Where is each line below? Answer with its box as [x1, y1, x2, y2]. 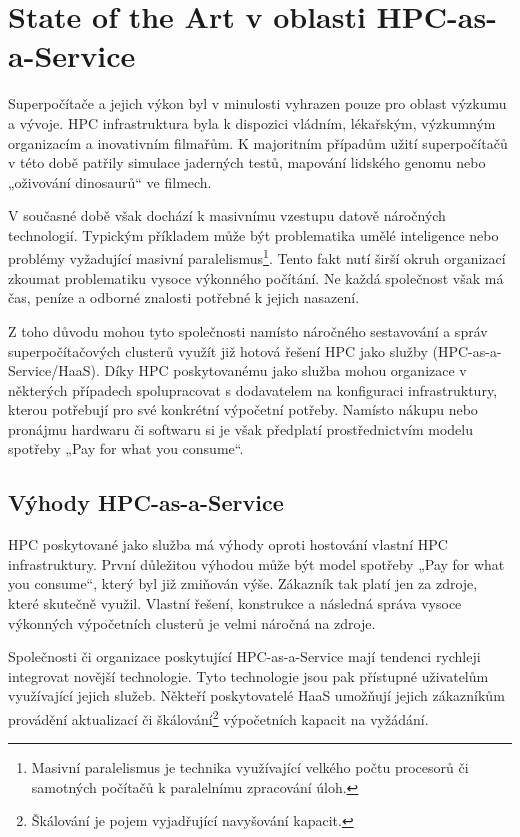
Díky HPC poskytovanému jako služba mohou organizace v [104, 360, 467, 381]
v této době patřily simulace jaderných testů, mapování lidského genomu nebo [8, 152, 486, 173]
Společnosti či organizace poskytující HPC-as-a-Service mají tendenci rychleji [8, 646, 481, 667]
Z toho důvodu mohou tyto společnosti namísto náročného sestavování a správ [8, 320, 488, 341]
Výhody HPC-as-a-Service [8, 487, 284, 518]
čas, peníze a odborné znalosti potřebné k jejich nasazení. [8, 287, 360, 308]
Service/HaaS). [8, 360, 100, 381]
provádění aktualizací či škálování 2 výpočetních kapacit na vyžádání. [8, 706, 429, 729]
